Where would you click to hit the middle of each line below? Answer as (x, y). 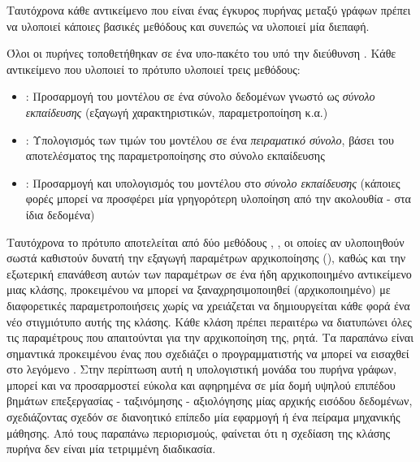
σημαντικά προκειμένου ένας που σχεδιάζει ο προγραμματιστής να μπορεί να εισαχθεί (208, 353)
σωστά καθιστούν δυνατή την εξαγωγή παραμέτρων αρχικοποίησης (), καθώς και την (206, 258)
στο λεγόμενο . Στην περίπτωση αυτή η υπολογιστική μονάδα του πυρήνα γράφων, (202, 369)
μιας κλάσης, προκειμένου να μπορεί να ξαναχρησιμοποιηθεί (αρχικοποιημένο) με (199, 289)
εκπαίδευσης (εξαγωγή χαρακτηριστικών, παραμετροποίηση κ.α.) (177, 112)
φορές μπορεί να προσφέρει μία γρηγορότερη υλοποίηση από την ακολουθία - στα (218, 199)
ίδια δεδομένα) (60, 214)
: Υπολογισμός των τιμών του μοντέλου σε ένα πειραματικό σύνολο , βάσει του (210, 139)
